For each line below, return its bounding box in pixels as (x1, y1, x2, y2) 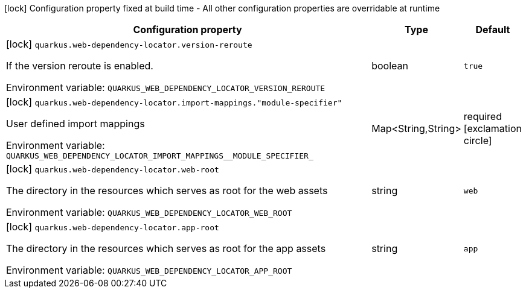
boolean (371, 60, 408, 72)
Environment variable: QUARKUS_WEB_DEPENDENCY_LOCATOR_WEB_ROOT (6, 206, 292, 218)
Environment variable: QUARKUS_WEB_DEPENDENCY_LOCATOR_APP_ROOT (6, 264, 292, 276)
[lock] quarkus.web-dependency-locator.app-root (6, 221, 219, 233)
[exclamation (463, 122, 522, 134)
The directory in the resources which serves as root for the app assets (6, 242, 326, 254)
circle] (463, 134, 492, 146)
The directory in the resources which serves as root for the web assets (6, 184, 328, 197)
